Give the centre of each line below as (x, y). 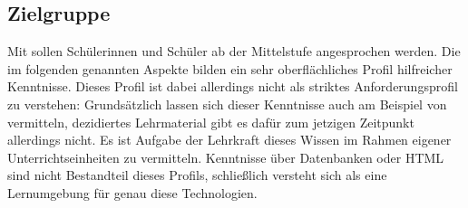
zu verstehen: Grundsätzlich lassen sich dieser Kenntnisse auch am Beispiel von (227, 104)
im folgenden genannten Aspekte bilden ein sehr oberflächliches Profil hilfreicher (230, 68)
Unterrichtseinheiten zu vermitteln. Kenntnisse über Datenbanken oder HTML (226, 157)
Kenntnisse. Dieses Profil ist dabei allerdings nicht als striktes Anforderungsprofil (233, 86)
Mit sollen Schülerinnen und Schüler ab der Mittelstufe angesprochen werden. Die (234, 51)
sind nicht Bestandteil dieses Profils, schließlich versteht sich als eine (197, 175)
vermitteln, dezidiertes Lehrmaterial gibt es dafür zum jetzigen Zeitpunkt (211, 122)
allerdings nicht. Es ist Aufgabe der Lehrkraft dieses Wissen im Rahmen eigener (229, 140)
